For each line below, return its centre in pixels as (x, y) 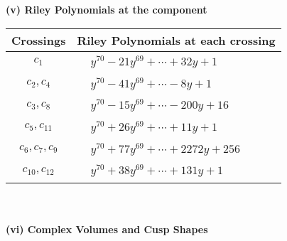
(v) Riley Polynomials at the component (107, 9)
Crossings (39, 40)
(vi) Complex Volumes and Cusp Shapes (107, 229)
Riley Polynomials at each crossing (176, 40)
